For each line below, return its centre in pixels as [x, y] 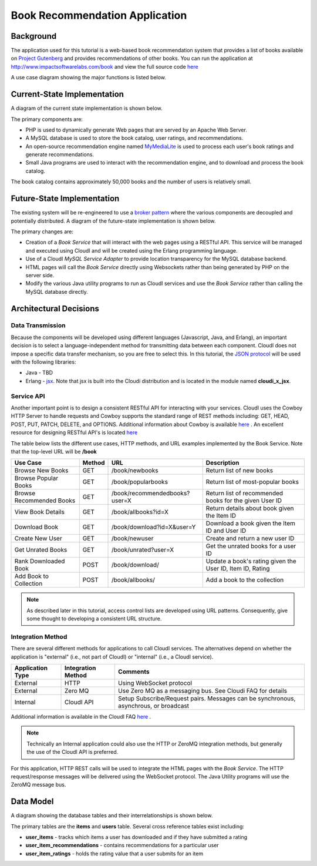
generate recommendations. [60, 155]
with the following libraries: [43, 362]
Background [34, 36]
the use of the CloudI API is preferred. [72, 752]
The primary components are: [47, 119]
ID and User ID [226, 531]
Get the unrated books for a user [251, 546]
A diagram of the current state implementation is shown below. [87, 108]
